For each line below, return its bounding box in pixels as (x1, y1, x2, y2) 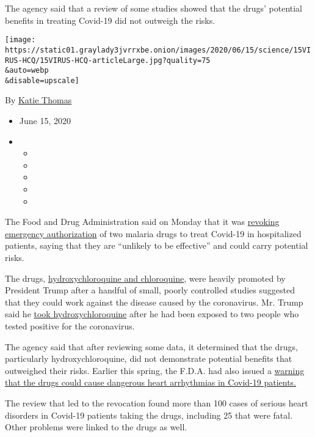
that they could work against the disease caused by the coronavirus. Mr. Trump (5, 295, 303, 308)
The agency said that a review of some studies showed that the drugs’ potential (5, 2, 303, 14)
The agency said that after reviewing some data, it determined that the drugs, (5, 340, 298, 353)
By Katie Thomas (5, 94, 72, 106)
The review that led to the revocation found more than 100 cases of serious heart (5, 396, 308, 409)
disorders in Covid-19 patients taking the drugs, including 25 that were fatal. (5, 408, 293, 421)
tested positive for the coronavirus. (5, 319, 135, 332)
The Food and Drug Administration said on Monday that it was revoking (5, 215, 280, 228)
